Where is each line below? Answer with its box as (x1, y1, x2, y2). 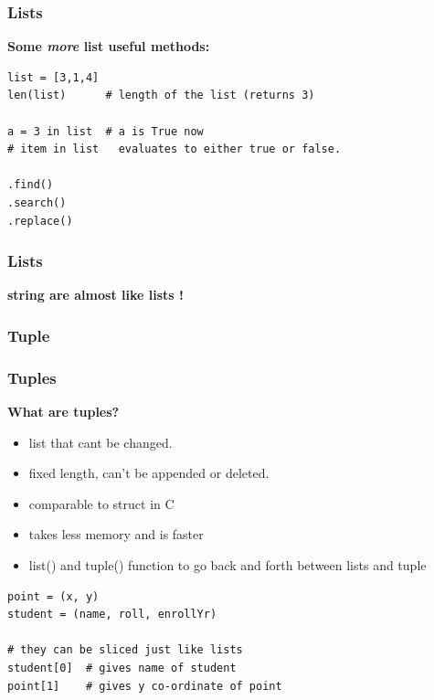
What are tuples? (7, 402, 120, 421)
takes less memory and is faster (28, 525, 204, 544)
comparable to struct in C (28, 493, 175, 513)
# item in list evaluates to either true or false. (7, 143, 342, 156)
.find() (7, 178, 54, 192)
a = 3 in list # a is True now (7, 124, 204, 138)
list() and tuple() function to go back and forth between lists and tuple (28, 556, 427, 574)
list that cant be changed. (28, 432, 173, 451)
